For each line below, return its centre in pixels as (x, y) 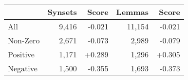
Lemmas (132, 12)
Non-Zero (24, 40)
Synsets (62, 12)
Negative (23, 68)
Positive (21, 54)
